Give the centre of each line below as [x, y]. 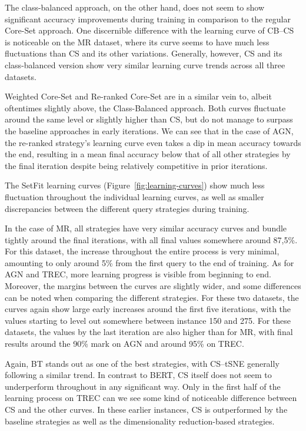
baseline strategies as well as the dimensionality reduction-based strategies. [140, 421]
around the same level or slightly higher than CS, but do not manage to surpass [149, 119]
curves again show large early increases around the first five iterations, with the [148, 309]
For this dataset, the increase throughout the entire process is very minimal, [142, 251]
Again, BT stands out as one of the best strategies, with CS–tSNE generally [142, 363]
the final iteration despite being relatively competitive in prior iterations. [136, 165]
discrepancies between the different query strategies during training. [127, 208]
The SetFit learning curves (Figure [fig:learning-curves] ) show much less [135, 185]
